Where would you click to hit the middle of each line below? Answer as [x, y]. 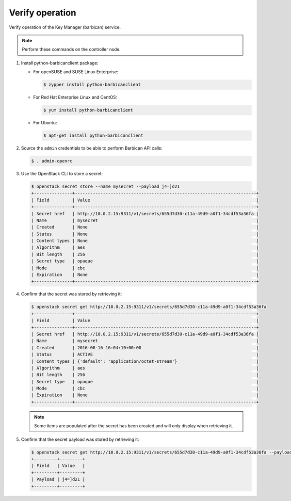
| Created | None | [145, 227]
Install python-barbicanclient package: [60, 63]
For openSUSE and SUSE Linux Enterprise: [76, 72]
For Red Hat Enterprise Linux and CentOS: [75, 97]
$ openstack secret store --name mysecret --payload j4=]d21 [105, 186]
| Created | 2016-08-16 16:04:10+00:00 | [145, 347]
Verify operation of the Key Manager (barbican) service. [65, 27]
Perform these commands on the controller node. [71, 49]
